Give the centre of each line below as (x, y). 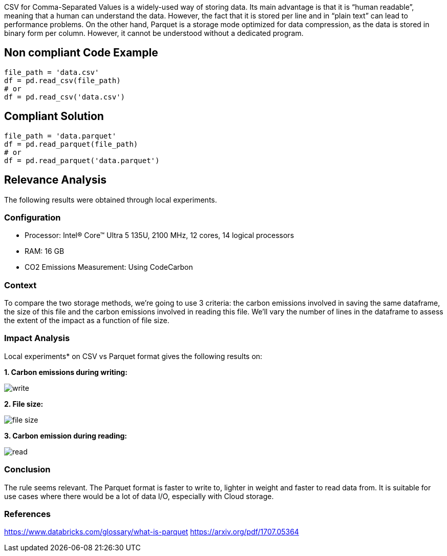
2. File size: (24, 404)
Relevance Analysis (56, 180)
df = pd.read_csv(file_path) (62, 80)
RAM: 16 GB (45, 251)
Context (20, 285)
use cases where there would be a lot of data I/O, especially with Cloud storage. (139, 496)
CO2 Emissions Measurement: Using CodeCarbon (109, 267)
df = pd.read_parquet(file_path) (71, 144)
